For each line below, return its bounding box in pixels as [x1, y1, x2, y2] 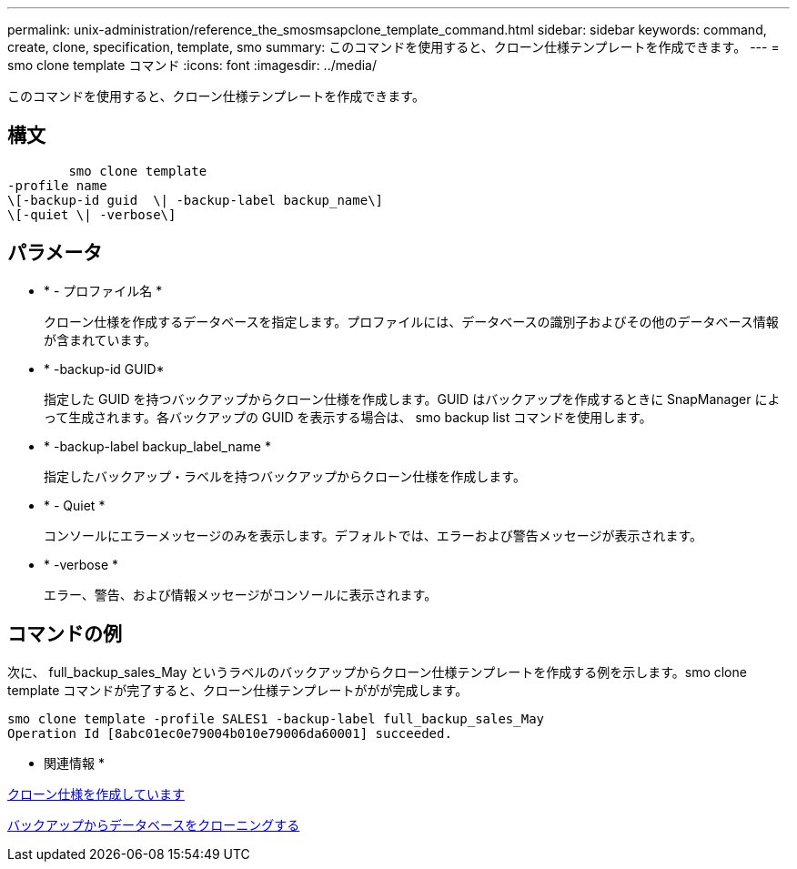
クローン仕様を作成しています [7, 785, 185, 802]
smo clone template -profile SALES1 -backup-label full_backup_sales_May [7, 711, 545, 726]
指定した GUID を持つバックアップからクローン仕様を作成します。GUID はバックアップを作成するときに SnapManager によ [44, 390, 781, 407]
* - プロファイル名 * [44, 282, 163, 298]
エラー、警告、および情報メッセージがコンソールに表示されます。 [44, 586, 438, 602]
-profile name [7, 177, 107, 193]
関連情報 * [44, 754, 105, 771]
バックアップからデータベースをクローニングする [7, 816, 300, 833]
